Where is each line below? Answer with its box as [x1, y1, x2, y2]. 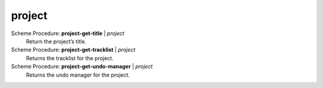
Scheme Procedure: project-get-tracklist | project [11, 46, 136, 54]
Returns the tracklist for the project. [26, 54, 114, 62]
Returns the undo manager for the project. [26, 71, 130, 78]
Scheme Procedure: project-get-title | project [11, 30, 125, 37]
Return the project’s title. [26, 37, 87, 45]
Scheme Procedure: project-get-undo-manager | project [11, 63, 153, 70]
